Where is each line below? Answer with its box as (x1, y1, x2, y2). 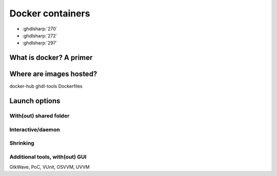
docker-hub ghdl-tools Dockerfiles (9, 83, 83, 89)
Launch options (9, 96, 61, 105)
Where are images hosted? (9, 70, 97, 79)
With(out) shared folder (9, 112, 70, 120)
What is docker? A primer (9, 53, 93, 62)
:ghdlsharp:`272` (22, 32, 57, 38)
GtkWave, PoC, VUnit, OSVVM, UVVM (9, 164, 90, 170)
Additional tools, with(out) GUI (9, 153, 87, 160)
